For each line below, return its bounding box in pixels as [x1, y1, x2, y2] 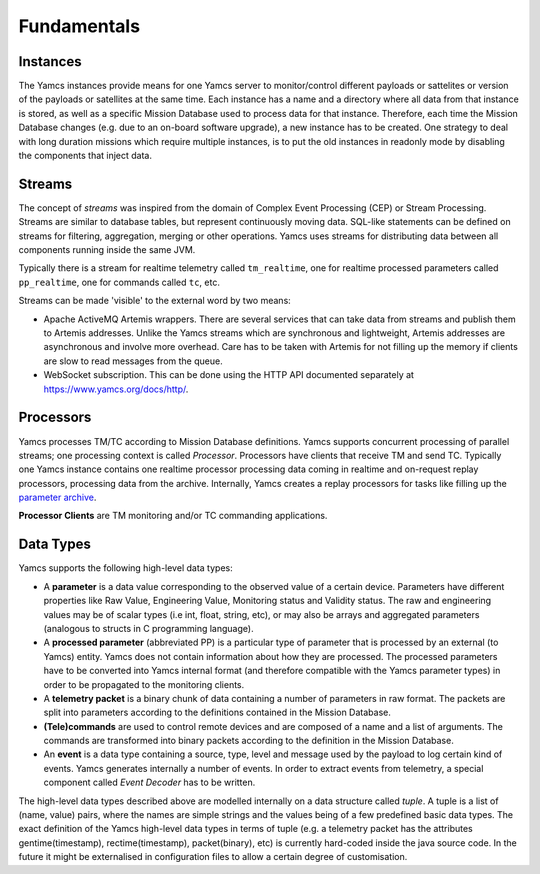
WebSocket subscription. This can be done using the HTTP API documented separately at [43, 369, 415, 381]
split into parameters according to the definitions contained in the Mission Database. [43, 706, 392, 719]
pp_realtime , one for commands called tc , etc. [18, 276, 220, 288]
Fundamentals [18, 15, 140, 37]
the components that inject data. [18, 150, 153, 162]
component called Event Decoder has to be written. [43, 776, 256, 789]
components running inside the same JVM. [18, 244, 196, 256]
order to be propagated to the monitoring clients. [43, 678, 245, 690]
